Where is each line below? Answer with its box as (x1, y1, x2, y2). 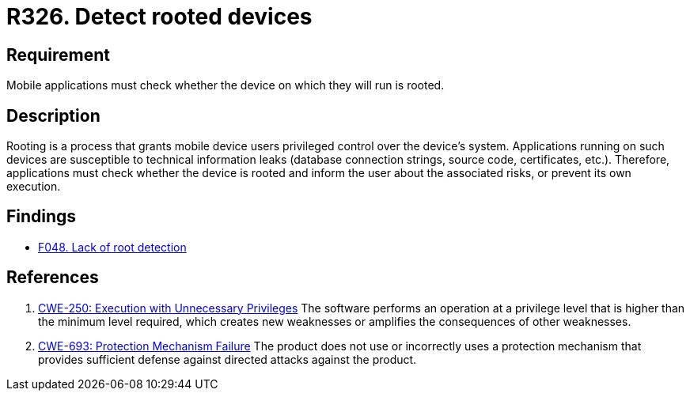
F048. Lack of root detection (38, 240, 187, 254)
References (6, 267, 99, 288)
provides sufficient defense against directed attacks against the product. (38, 352, 417, 366)
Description (6, 105, 100, 126)
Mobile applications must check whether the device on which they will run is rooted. (6, 78, 445, 93)
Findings (6, 206, 77, 227)
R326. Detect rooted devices (6, 3, 313, 30)
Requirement (6, 44, 111, 65)
